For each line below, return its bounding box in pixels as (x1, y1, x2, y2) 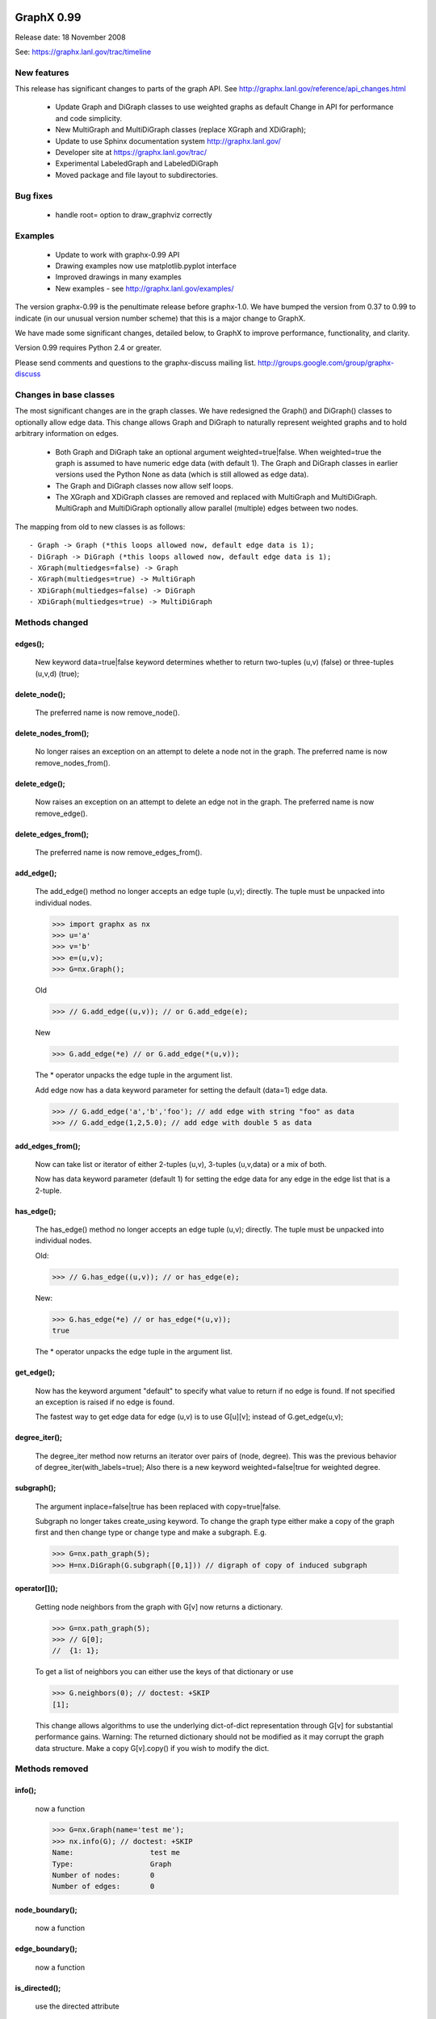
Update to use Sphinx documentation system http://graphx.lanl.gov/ (55, 136, 282, 145)
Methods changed (15, 616, 89, 628)
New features (15, 67, 69, 78)
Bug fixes (15, 190, 53, 201)
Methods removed (15, 1763, 89, 1774)
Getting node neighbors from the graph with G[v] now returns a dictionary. (35, 1601, 283, 1611)
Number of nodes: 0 (52, 1870, 155, 1880)
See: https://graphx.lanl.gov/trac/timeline (15, 47, 152, 57)
